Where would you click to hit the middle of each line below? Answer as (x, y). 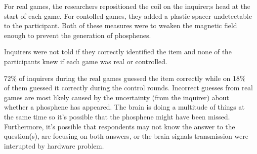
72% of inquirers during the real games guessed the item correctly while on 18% (125, 78)
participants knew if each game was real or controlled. (86, 61)
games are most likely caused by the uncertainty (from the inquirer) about (117, 97)
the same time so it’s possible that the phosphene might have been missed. (117, 116)
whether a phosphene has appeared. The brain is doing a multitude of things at (124, 107)
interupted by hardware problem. (54, 145)
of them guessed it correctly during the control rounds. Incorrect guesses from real (128, 88)
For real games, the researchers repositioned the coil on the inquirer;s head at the (127, 6)
